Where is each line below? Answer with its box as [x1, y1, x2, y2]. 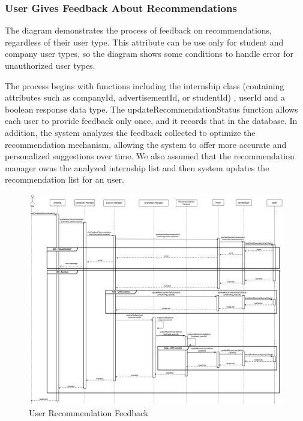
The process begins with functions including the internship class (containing [5, 79, 284, 92]
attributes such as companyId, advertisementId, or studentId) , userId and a [5, 91, 285, 104]
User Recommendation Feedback [29, 407, 149, 419]
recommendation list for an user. [5, 173, 124, 186]
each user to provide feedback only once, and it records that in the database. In [5, 114, 298, 127]
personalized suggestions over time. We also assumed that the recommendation [5, 150, 295, 162]
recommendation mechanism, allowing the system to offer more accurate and [5, 138, 287, 150]
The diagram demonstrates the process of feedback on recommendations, [5, 24, 272, 37]
